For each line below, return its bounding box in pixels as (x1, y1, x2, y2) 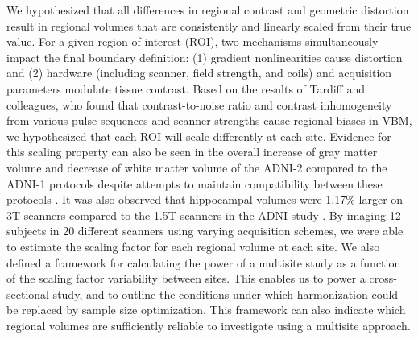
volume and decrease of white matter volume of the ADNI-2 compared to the (6, 159, 387, 176)
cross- (369, 270, 397, 287)
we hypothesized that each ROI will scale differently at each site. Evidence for (6, 127, 391, 144)
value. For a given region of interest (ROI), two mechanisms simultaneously (6, 33, 379, 50)
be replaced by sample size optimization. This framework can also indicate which (6, 301, 406, 318)
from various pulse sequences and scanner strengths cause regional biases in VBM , (6, 112, 412, 129)
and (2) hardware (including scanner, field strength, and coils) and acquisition (6, 64, 392, 81)
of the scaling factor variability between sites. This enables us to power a (6, 270, 366, 287)
